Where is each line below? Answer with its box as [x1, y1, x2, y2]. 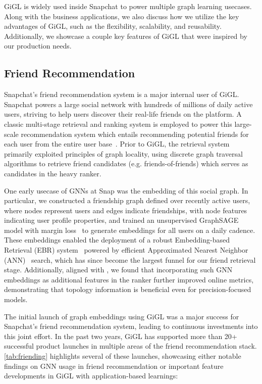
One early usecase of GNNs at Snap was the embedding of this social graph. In [4, 185, 248, 196]
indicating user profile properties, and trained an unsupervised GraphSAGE [4, 215, 239, 225]
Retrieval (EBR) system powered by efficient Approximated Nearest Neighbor [4, 245, 248, 255]
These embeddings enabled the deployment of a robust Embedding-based [4, 234, 230, 245]
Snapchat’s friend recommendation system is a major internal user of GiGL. [4, 89, 239, 100]
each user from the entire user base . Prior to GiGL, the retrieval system [4, 138, 230, 149]
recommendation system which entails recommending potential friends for [21, 128, 249, 139]
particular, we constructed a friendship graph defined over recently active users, [4, 195, 250, 206]
